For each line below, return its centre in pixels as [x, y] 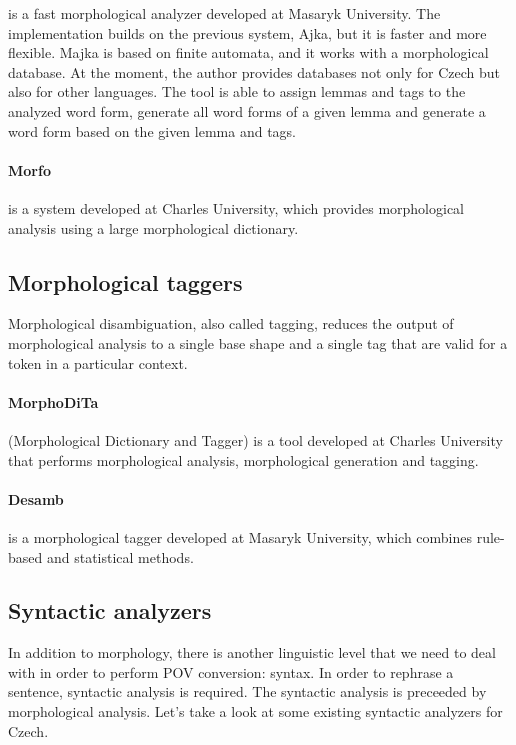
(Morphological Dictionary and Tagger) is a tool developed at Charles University [255, 439]
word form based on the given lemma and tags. [152, 130]
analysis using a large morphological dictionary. [153, 227]
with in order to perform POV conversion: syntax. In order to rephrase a [231, 671]
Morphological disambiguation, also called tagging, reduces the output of [231, 323]
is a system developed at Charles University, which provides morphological [236, 207]
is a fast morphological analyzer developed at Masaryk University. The [224, 13]
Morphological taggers [125, 281]
